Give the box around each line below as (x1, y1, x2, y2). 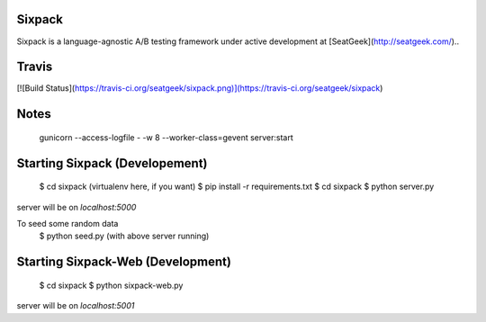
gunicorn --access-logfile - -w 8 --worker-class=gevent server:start (39, 131, 294, 143)
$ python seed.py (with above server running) (39, 230, 210, 242)
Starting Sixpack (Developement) (16, 156, 208, 171)
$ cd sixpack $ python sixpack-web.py (39, 280, 184, 291)
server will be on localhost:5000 (16, 201, 137, 212)
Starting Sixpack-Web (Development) (16, 255, 231, 270)
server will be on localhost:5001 (16, 300, 135, 311)
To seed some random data (16, 219, 119, 229)
